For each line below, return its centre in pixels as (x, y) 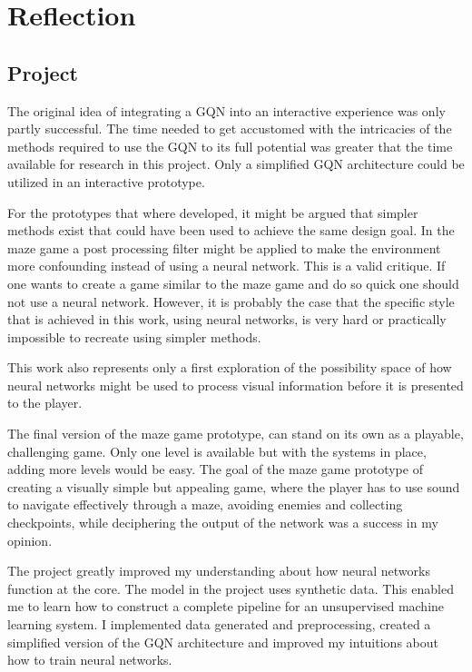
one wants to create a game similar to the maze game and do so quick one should (233, 283)
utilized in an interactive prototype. (106, 181)
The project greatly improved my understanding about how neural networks (219, 571)
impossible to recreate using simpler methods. (134, 336)
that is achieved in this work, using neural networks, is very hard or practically (227, 319)
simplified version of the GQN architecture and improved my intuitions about (223, 642)
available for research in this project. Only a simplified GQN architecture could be (236, 164)
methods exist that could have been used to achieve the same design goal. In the (231, 230)
